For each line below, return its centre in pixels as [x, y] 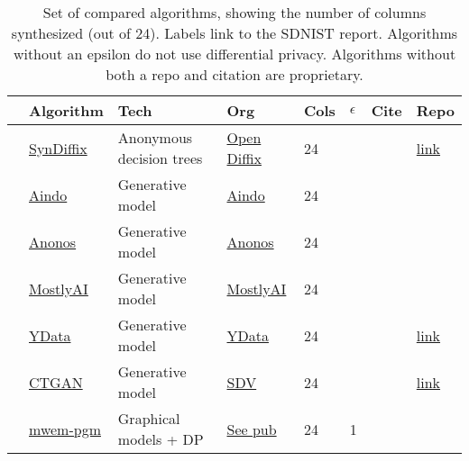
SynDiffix [58, 148]
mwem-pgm [65, 429]
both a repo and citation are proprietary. [234, 74]
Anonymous [155, 137]
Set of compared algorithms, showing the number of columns [234, 12]
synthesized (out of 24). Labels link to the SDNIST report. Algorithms [234, 33]
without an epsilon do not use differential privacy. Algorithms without [234, 54]
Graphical [149, 418]
